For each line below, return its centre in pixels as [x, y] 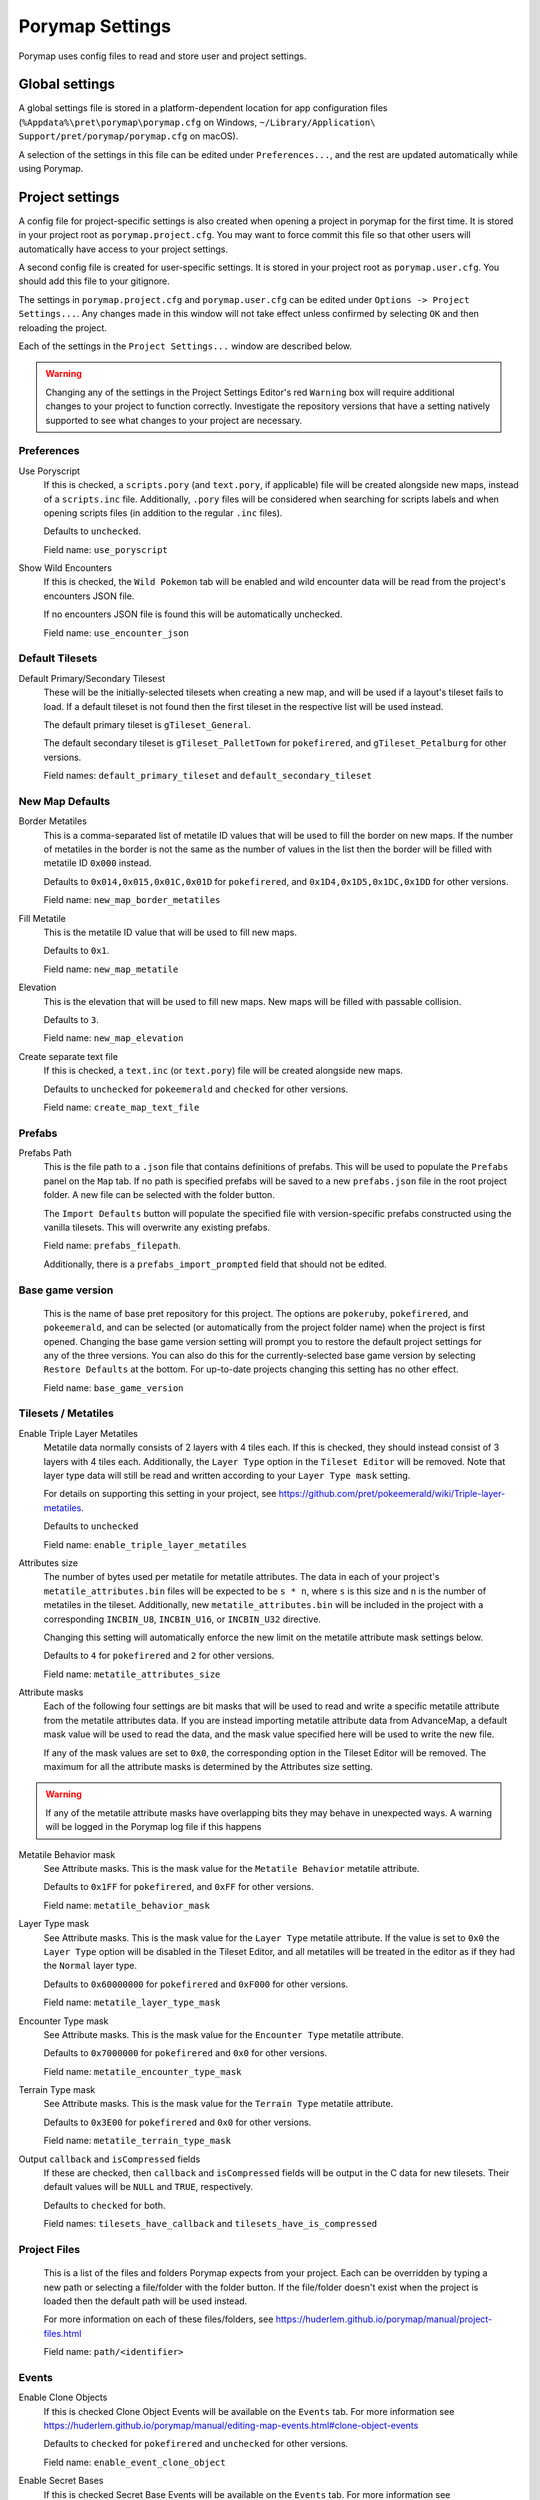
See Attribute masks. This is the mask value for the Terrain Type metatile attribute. [218, 2104]
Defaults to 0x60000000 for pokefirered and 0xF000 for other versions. [196, 1984]
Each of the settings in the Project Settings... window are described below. [185, 346]
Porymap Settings [95, 26]
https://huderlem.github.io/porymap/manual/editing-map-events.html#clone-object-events [231, 2426]
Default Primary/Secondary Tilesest [91, 678]
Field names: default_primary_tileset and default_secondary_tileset [207, 776]
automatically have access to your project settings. [123, 249]
